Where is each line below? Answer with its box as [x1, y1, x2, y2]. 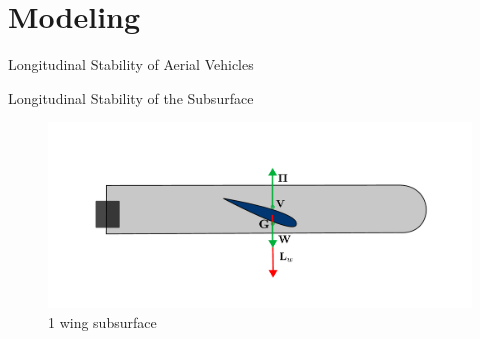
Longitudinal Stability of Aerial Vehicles [8, 54, 254, 75]
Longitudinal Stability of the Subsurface [8, 87, 254, 108]
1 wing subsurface [48, 311, 157, 332]
